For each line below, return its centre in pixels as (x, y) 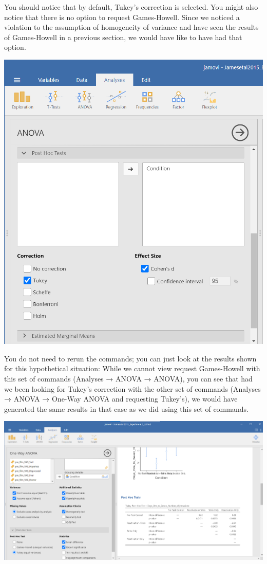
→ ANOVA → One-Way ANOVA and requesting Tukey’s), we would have (121, 399)
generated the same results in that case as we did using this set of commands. (126, 408)
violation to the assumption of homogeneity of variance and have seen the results (131, 27)
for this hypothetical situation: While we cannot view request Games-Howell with (132, 368)
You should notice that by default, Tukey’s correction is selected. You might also (131, 7)
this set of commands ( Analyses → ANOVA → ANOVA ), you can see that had (128, 378)
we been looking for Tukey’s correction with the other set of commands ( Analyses (132, 388)
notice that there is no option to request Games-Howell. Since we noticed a (122, 17)
